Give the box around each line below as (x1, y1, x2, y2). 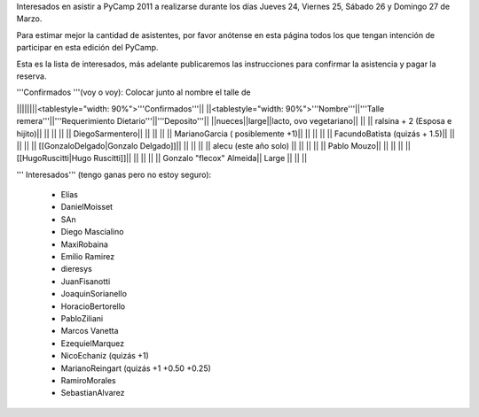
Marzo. (16, 13, 43, 24)
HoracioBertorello (60, 301, 126, 312)
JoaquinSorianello (60, 289, 128, 299)
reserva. (16, 71, 47, 81)
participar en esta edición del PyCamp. (16, 42, 159, 53)
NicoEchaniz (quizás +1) (60, 351, 150, 361)
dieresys (60, 264, 92, 274)
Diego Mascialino (60, 227, 124, 237)
